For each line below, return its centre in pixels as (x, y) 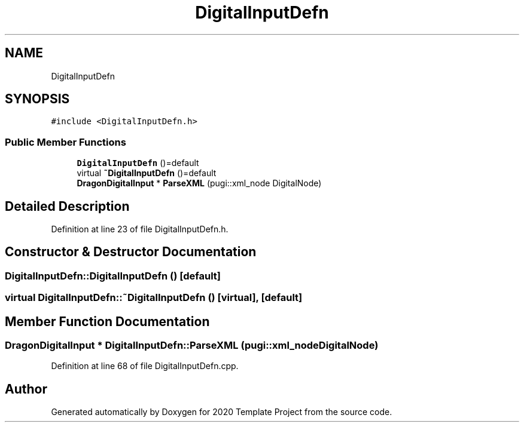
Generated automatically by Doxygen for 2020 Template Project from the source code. (222, 412)
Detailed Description (67, 206)
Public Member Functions (65, 142)
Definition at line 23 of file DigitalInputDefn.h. (140, 229)
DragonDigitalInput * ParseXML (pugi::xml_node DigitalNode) (199, 183)
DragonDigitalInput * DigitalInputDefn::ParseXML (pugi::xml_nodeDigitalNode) (192, 345)
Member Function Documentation (107, 321)
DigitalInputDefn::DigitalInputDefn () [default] (113, 276)
